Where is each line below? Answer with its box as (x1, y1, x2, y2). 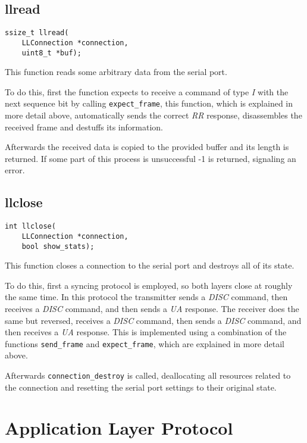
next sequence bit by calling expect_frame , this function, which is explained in (5, 97, 293, 110)
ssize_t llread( (5, 29, 69, 38)
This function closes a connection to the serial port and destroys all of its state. (5, 259, 295, 272)
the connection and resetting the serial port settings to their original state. (5, 380, 277, 393)
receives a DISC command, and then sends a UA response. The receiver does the (5, 302, 299, 314)
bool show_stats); (21, 242, 95, 251)
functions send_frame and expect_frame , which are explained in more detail (5, 337, 284, 350)
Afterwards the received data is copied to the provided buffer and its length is (5, 141, 289, 153)
